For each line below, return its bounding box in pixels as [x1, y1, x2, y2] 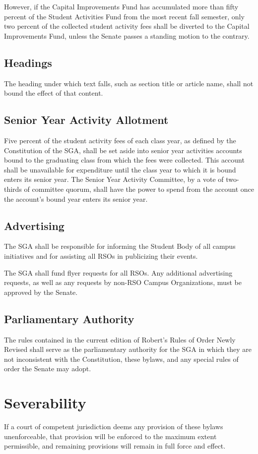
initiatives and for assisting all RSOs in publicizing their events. [4, 250, 198, 261]
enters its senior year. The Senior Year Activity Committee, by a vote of [4, 174, 224, 184]
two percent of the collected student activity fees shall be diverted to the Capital [4, 21, 250, 31]
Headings [4, 55, 52, 70]
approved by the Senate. [4, 286, 78, 297]
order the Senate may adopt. [4, 363, 91, 374]
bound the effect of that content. [4, 88, 103, 98]
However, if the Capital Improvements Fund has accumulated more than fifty [4, 1, 239, 11]
